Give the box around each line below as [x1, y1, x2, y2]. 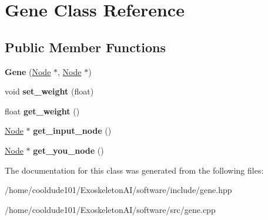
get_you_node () [33, 144, 104, 156]
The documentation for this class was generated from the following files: [5, 164, 264, 176]
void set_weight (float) [5, 85, 94, 97]
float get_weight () [5, 104, 80, 117]
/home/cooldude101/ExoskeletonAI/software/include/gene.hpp [5, 184, 232, 196]
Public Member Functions [5, 38, 166, 56]
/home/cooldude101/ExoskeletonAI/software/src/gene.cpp [5, 203, 216, 215]
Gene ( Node [5, 65, 51, 77]
